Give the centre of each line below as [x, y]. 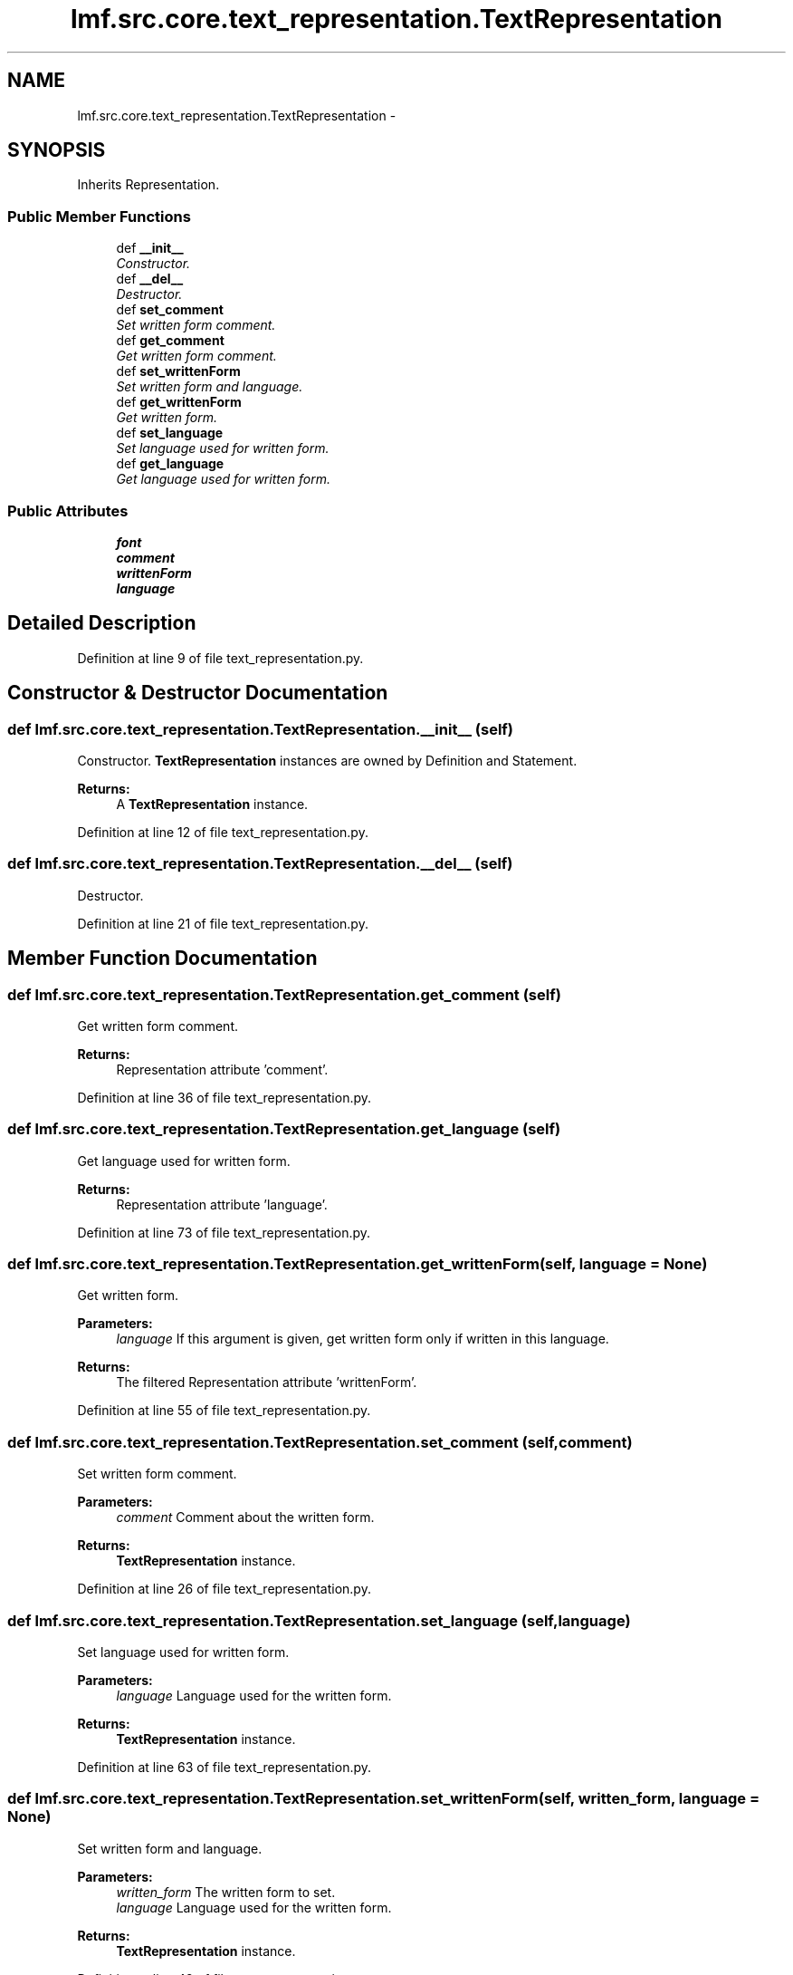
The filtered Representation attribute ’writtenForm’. [267, 1382]
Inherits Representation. [148, 185]
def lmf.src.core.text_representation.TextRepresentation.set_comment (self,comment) [320, 1442]
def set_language [170, 433]
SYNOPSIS [57, 150]
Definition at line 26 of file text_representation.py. [224, 1589]
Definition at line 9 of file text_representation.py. [220, 658]
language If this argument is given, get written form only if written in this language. [363, 1339]
